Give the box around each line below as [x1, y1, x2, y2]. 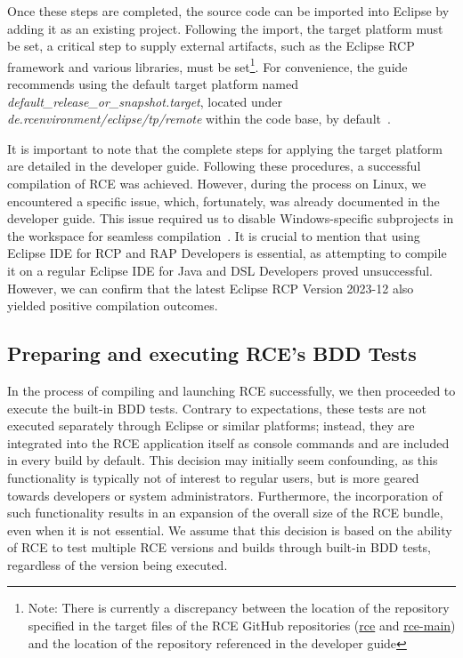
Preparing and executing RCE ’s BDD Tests [7, 340, 417, 367]
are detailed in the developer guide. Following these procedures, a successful [7, 156, 421, 175]
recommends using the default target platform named [7, 75, 298, 93]
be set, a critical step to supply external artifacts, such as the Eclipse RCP [7, 36, 415, 55]
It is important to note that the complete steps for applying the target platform [7, 139, 443, 157]
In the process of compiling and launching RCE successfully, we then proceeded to [7, 381, 456, 399]
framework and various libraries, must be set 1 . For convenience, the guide [7, 54, 408, 76]
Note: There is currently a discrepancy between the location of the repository [28, 598, 450, 617]
